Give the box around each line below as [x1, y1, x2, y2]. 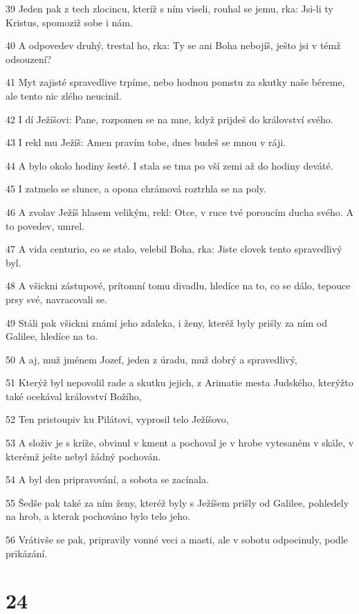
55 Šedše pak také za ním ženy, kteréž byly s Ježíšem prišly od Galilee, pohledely [6, 495, 349, 509]
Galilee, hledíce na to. [6, 329, 98, 343]
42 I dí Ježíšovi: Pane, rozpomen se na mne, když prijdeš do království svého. [6, 111, 333, 126]
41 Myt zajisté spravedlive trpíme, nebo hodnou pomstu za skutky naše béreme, [6, 75, 345, 89]
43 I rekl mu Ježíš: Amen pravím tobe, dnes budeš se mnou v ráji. [6, 135, 286, 150]
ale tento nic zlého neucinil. [6, 88, 122, 102]
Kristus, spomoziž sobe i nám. [6, 15, 133, 29]
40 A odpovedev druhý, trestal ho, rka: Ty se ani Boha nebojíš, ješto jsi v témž [6, 38, 341, 53]
